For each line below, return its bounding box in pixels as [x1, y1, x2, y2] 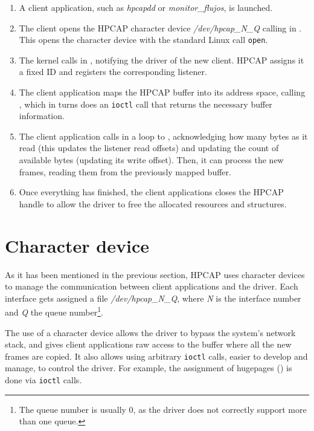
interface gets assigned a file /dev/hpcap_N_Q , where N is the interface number [5, 291, 301, 304]
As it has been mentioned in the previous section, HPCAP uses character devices [5, 268, 305, 280]
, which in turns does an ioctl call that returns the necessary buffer [19, 97, 272, 110]
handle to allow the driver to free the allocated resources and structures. [19, 197, 287, 210]
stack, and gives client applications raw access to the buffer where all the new [5, 338, 292, 351]
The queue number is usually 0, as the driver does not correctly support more [19, 403, 307, 415]
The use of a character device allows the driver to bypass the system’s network [5, 326, 296, 339]
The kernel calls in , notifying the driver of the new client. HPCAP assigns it [19, 53, 304, 66]
